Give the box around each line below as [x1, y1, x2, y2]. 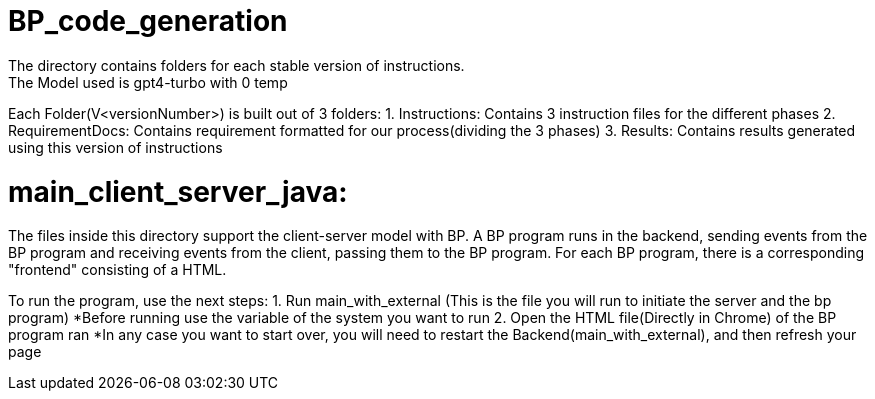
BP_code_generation [8, 4, 288, 38]
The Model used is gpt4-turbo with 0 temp [8, 73, 288, 91]
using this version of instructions [8, 138, 223, 156]
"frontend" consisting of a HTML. [8, 261, 227, 279]
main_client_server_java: [8, 174, 348, 209]
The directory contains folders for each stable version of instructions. [8, 56, 465, 74]
